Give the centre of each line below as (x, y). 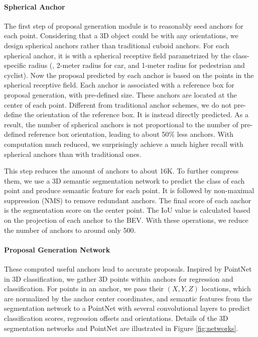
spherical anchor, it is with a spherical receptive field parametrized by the (117, 55)
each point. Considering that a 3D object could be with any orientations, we (121, 35)
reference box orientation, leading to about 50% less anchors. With (131, 134)
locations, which (226, 288)
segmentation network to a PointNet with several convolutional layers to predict (127, 308)
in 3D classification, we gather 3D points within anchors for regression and (119, 278)
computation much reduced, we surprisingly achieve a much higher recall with (124, 144)
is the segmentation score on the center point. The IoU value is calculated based (127, 210)
